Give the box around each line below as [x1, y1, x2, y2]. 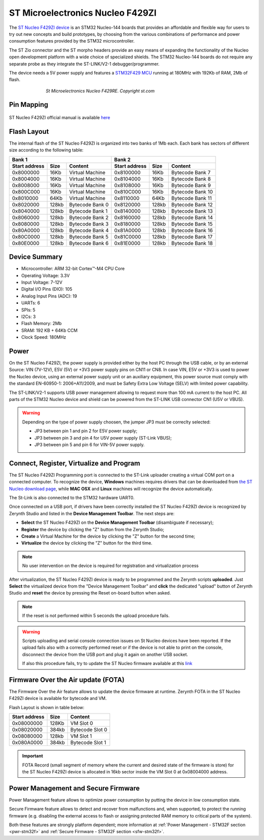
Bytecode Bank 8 [171, 175, 211, 182]
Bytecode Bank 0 [69, 201, 109, 208]
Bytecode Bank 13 [171, 207, 213, 214]
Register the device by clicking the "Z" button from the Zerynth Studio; [21, 526, 165, 532]
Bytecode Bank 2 [69, 214, 109, 221]
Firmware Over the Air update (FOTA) [9, 675, 125, 684]
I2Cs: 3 [21, 314, 36, 320]
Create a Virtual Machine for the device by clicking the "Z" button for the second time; [21, 533, 196, 539]
